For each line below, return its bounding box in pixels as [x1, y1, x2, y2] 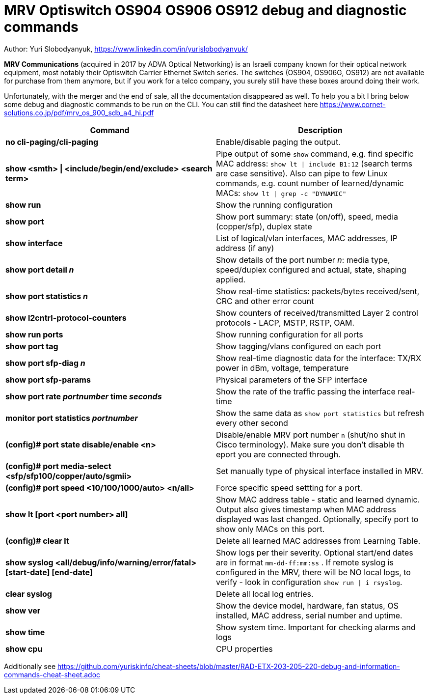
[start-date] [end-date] [5, 567, 93, 577]
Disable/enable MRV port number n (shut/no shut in [216, 429, 405, 440]
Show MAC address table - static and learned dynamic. [216, 494, 420, 504]
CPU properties [216, 643, 273, 654]
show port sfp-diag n [5, 358, 85, 368]
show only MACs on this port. [216, 524, 325, 534]
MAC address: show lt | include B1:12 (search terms [216, 158, 413, 168]
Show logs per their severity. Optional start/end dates [216, 547, 413, 558]
